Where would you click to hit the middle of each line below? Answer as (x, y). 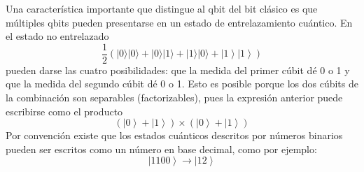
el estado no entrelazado (57, 36)
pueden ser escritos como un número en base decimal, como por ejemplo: (161, 149)
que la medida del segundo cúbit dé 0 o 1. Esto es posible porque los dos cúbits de (182, 84)
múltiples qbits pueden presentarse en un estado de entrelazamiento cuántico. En (179, 22)
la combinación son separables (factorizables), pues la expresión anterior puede (174, 98)
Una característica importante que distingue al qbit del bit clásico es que (162, 8)
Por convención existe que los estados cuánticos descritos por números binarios (174, 135)
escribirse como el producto (64, 111)
